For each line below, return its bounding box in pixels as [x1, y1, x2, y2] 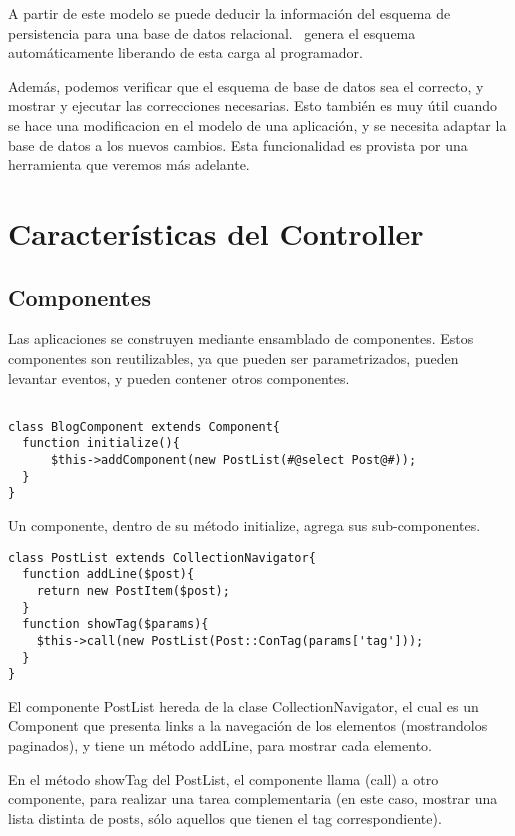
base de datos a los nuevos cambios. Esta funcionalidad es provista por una [8, 134, 468, 155]
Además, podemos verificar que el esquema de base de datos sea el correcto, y [8, 75, 484, 96]
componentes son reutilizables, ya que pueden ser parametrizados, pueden [8, 347, 459, 368]
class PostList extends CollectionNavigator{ [8, 550, 316, 565]
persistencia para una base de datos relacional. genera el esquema [8, 22, 416, 43]
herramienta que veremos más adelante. [8, 154, 250, 175]
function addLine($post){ [22, 567, 195, 582]
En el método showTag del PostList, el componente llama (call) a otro [8, 768, 439, 789]
